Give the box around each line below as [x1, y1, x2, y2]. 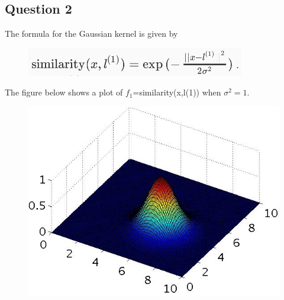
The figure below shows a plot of [5, 86, 123, 98]
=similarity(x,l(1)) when [133, 86, 221, 98]
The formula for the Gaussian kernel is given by [5, 27, 178, 40]
